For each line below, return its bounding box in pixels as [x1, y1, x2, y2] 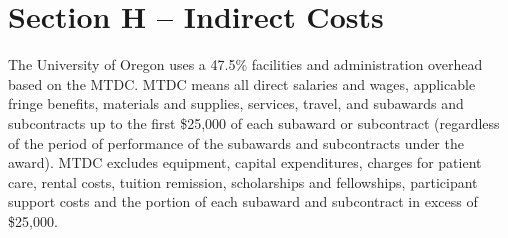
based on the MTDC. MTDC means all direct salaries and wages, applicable [8, 73, 476, 94]
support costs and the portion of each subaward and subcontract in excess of [8, 191, 478, 212]
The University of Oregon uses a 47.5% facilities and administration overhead [8, 54, 483, 75]
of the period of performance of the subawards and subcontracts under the [8, 132, 464, 153]
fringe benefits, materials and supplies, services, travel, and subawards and [8, 93, 464, 114]
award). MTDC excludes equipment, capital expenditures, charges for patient [8, 152, 482, 173]
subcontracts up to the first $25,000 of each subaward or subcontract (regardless [8, 112, 500, 133]
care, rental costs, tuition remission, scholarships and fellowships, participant [8, 171, 478, 192]
